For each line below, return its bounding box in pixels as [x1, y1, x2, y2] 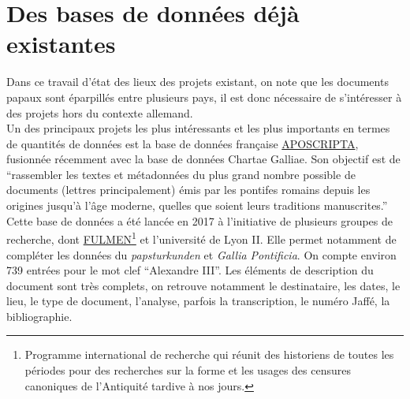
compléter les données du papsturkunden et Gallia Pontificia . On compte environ [6, 246, 397, 263]
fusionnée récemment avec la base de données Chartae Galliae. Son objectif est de [6, 151, 401, 167]
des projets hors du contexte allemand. [6, 104, 193, 121]
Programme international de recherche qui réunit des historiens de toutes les [24, 346, 394, 363]
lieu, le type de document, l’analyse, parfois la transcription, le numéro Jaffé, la [6, 293, 390, 309]
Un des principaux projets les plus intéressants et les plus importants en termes [6, 120, 390, 136]
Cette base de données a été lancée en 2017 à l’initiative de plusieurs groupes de [6, 212, 393, 229]
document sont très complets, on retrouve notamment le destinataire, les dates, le [6, 277, 401, 293]
